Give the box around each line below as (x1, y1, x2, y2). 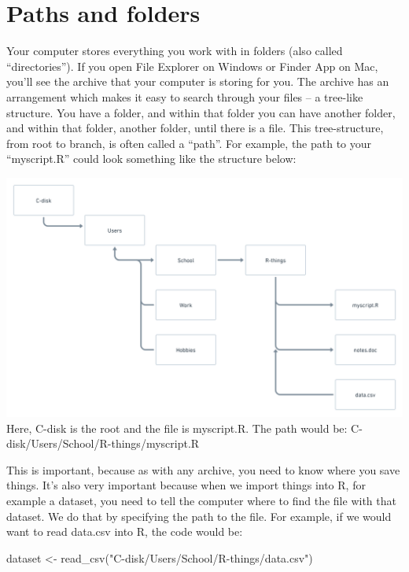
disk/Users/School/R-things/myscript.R (6, 435, 200, 452)
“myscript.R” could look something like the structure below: (6, 150, 297, 167)
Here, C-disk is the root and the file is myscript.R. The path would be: (6, 419, 348, 436)
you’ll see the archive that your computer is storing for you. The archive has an (6, 73, 389, 90)
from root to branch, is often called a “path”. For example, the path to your (6, 135, 372, 151)
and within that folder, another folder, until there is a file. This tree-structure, (6, 120, 384, 136)
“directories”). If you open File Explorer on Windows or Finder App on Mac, (6, 57, 378, 74)
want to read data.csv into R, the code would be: (6, 523, 243, 540)
